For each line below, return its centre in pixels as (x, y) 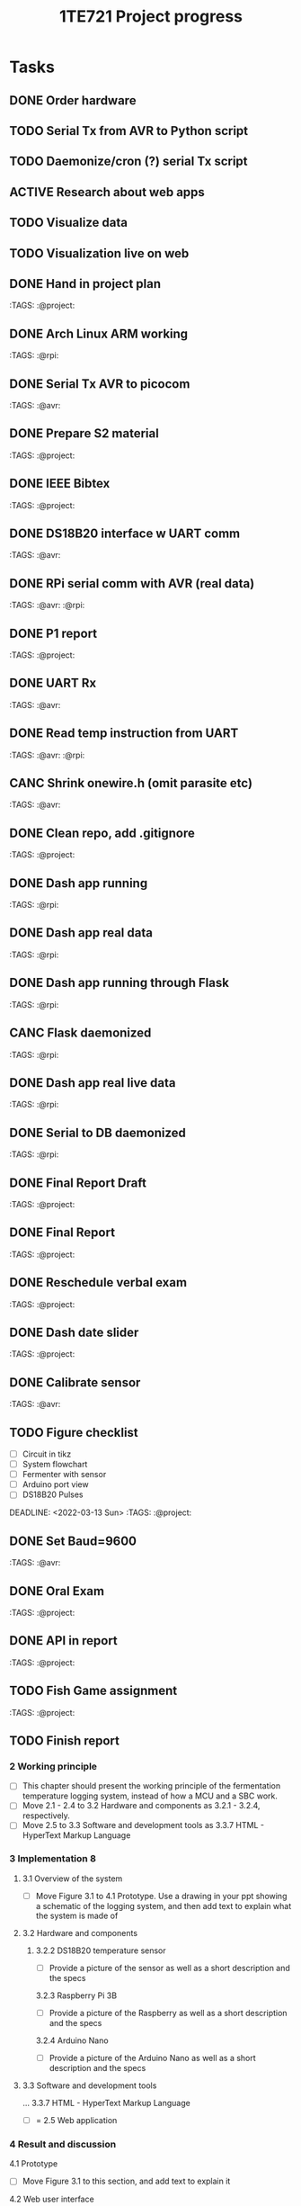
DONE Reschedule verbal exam (98, 1282)
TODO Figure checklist (74, 1432)
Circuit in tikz (47, 1454)
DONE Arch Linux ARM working (99, 333)
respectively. (46, 1816)
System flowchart (55, 1465)
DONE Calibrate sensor (75, 1382)
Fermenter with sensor (64, 1475)
